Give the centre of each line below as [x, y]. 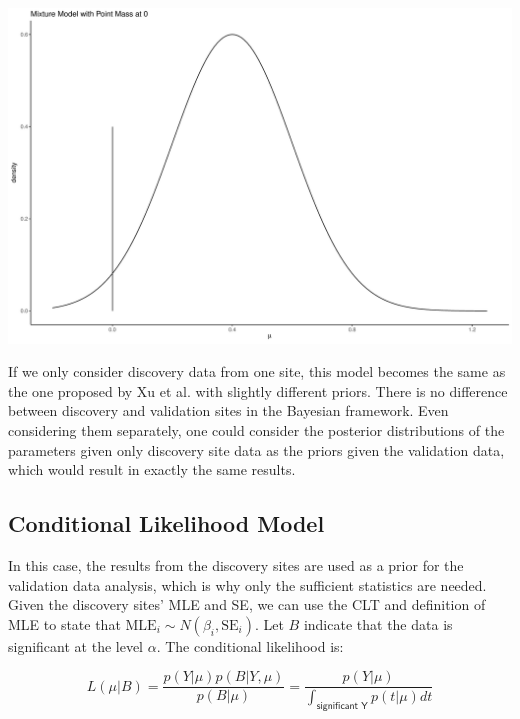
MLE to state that [64, 623]
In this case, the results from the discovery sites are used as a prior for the [236, 565]
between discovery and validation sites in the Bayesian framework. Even [228, 410]
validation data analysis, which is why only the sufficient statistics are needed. [247, 584]
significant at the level [76, 645]
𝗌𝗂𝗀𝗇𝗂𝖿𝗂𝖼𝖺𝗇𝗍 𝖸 [342, 706]
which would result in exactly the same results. [152, 469]
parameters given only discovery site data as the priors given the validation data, [256, 449]
